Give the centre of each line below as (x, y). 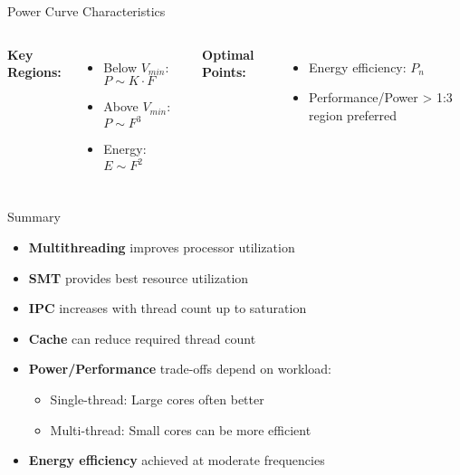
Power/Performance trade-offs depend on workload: (180, 369)
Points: (224, 72)
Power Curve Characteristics (86, 11)
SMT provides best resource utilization (139, 277)
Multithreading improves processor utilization (162, 247)
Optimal (228, 54)
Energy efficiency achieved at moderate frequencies (177, 460)
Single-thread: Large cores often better (157, 399)
